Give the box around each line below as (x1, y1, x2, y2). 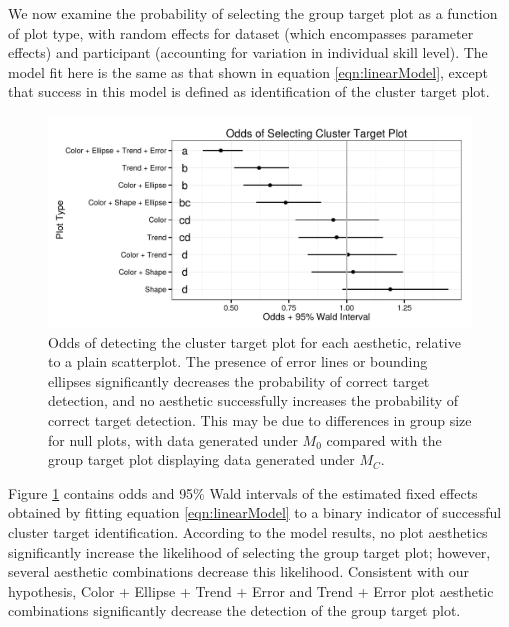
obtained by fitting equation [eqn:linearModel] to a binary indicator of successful (8, 502, 502, 523)
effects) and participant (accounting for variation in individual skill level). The (8, 42, 488, 63)
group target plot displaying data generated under (48, 449, 355, 470)
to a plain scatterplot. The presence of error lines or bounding (48, 351, 428, 372)
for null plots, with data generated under (48, 429, 298, 450)
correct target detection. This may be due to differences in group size (48, 409, 472, 430)
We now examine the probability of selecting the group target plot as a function (8, 3, 498, 23)
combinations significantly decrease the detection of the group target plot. (8, 600, 461, 621)
